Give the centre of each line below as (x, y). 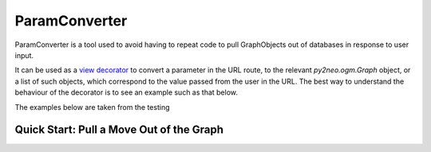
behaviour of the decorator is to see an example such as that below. (127, 92)
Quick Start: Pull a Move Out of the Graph (119, 130)
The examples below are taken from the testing (92, 107)
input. (24, 55)
